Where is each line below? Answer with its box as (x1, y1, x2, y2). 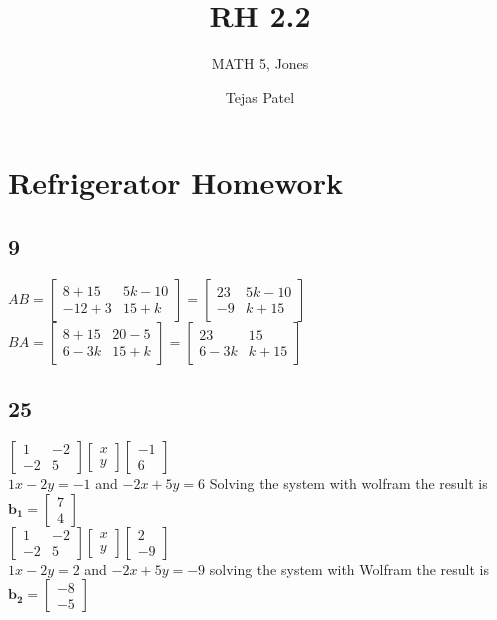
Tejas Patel (225, 86, 295, 107)
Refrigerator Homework (8, 162, 343, 203)
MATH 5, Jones (211, 53, 309, 74)
